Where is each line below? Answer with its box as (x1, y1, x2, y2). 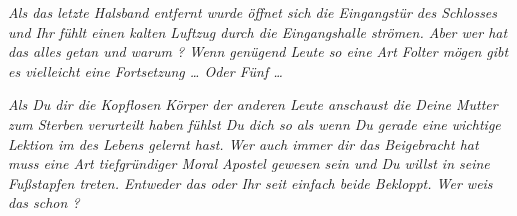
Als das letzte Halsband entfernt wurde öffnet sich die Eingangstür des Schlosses (8, 2, 498, 22)
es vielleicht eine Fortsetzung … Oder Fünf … (8, 60, 283, 81)
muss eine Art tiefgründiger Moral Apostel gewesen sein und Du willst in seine (8, 153, 490, 174)
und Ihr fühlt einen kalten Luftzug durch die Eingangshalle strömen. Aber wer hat (8, 21, 508, 42)
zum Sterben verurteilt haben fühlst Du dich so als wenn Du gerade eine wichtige (8, 113, 501, 134)
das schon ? (8, 192, 80, 213)
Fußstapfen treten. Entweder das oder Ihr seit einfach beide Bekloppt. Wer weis (8, 172, 493, 193)
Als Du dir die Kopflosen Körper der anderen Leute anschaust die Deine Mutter (8, 94, 498, 115)
